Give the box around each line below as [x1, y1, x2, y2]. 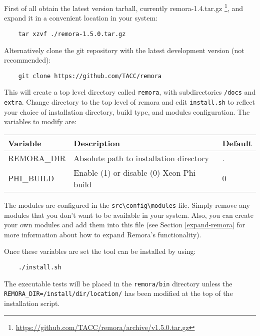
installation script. [4, 297, 60, 308]
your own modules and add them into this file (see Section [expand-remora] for [4, 219, 245, 230]
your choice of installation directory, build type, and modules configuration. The [4, 106, 250, 117]
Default [222, 137, 252, 149]
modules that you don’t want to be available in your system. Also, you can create [4, 209, 253, 220]
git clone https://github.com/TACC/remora [18, 72, 161, 80]
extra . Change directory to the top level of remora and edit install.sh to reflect [4, 97, 255, 107]
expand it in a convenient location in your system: [4, 13, 158, 23]
